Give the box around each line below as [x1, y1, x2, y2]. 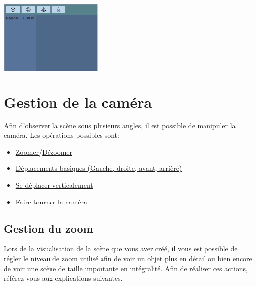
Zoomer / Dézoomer [15, 146, 72, 157]
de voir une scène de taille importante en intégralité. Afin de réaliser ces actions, [4, 263, 248, 273]
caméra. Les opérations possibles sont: [4, 130, 119, 140]
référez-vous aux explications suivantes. [4, 273, 123, 283]
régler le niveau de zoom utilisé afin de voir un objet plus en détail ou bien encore [4, 253, 252, 263]
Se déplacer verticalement [15, 179, 93, 190]
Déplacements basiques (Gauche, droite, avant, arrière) [15, 163, 182, 173]
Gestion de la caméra [4, 91, 152, 112]
